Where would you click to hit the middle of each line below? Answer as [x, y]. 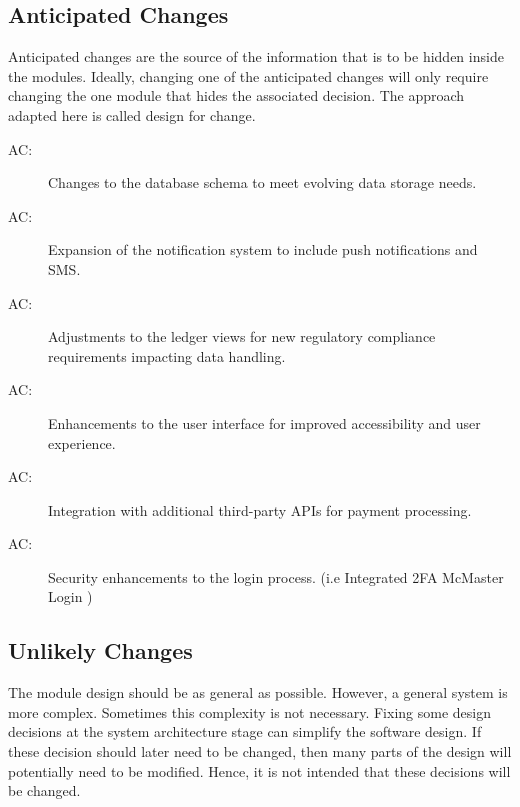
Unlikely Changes [100, 650]
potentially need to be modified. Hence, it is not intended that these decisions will [259, 770]
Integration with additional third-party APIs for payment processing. [260, 509]
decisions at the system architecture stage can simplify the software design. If [245, 731]
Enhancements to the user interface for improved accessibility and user [264, 422]
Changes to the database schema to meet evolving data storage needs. [262, 182]
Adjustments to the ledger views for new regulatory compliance [242, 336]
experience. [82, 442]
